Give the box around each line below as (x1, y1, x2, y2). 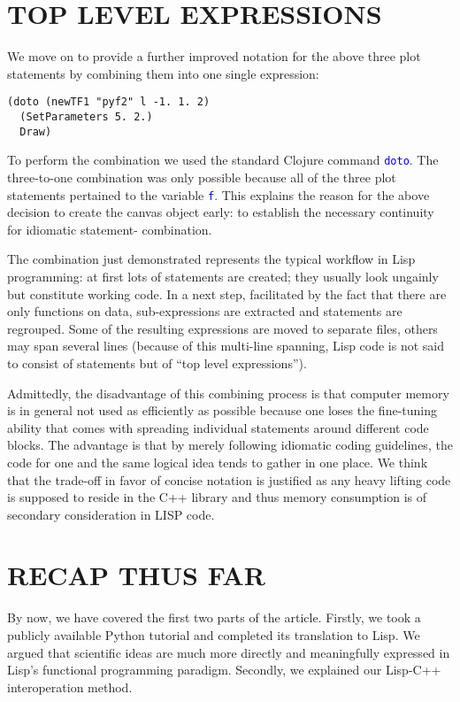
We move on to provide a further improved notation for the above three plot (7, 47, 421, 66)
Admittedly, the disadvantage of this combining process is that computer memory (7, 383, 449, 402)
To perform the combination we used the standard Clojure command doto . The (7, 150, 439, 169)
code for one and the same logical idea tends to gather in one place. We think (7, 452, 428, 471)
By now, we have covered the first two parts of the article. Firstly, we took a (7, 608, 421, 627)
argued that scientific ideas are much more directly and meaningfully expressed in (7, 643, 450, 661)
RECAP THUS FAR (7, 557, 265, 593)
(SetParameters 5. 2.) (19, 110, 153, 123)
